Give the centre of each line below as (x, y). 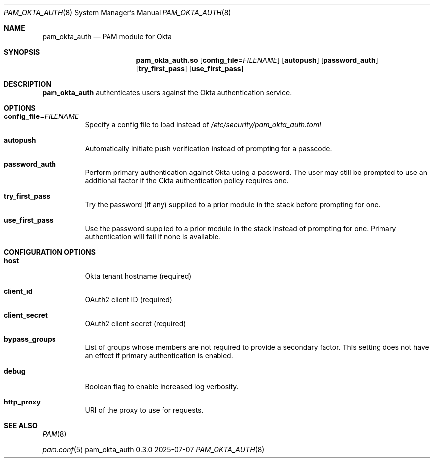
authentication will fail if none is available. (153, 237)
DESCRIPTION (28, 84)
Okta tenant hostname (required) (138, 276)
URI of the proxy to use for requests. (144, 410)
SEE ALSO (21, 426)
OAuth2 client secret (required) (136, 323)
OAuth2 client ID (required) (129, 300)
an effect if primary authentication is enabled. (159, 356)
